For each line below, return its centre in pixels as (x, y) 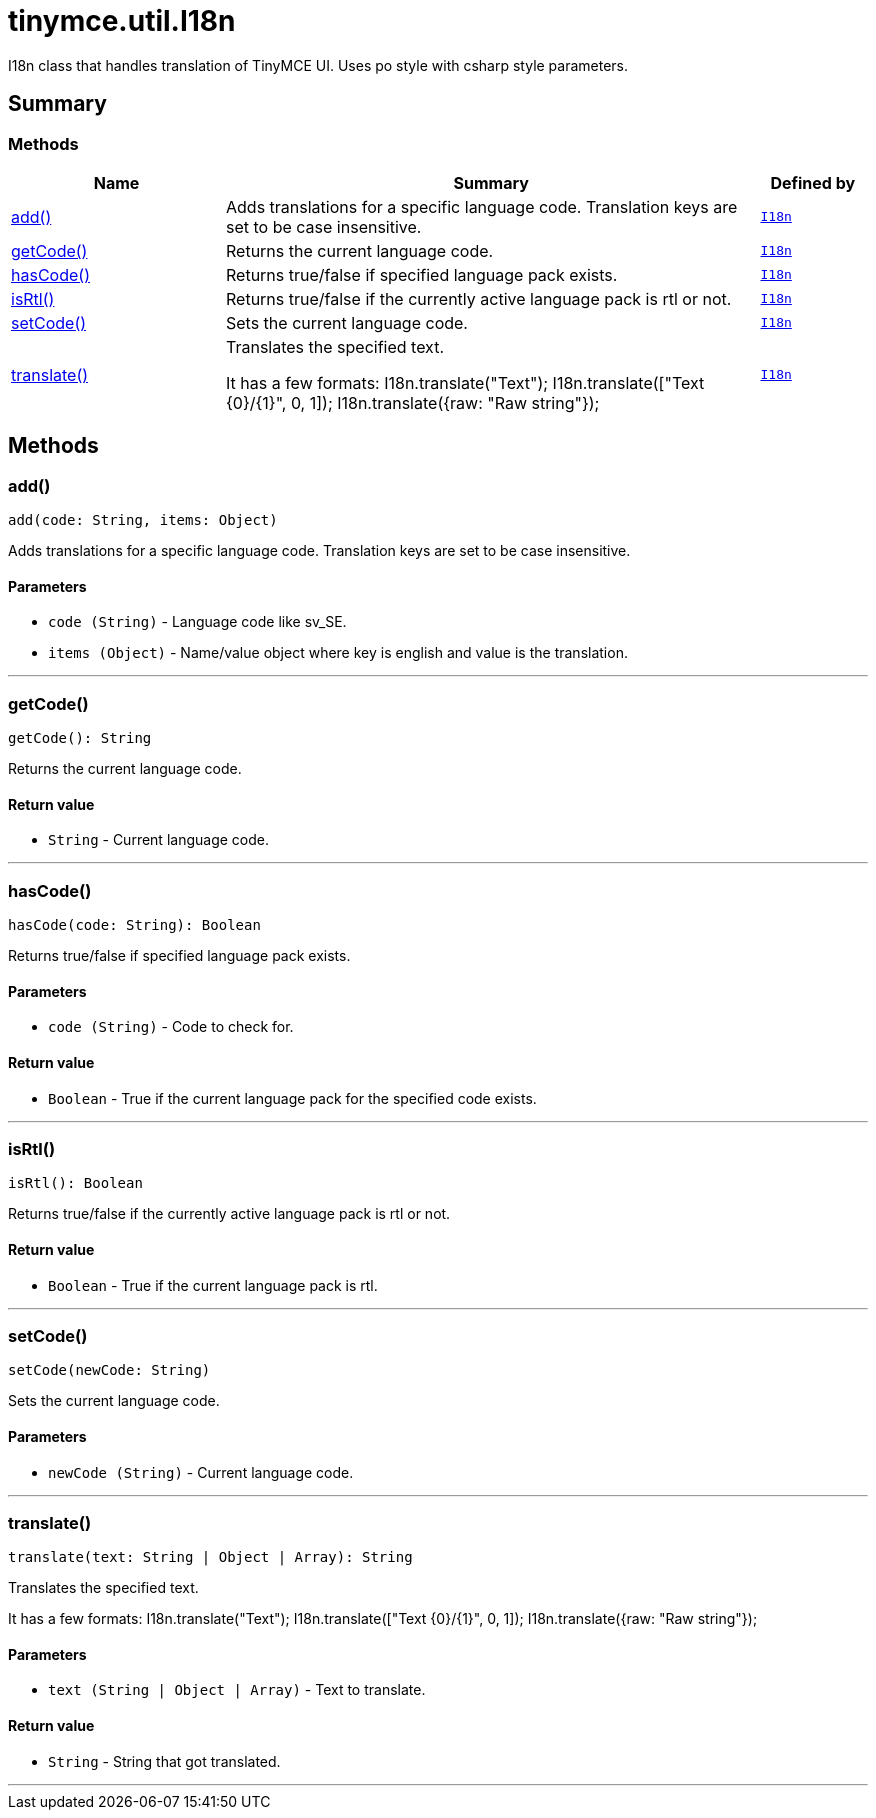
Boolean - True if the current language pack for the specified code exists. (292, 1098)
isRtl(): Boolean (75, 1183)
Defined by (813, 182)
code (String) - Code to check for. (171, 1027)
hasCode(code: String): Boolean (134, 925)
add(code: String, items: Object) (143, 520)
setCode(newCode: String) (109, 1370)
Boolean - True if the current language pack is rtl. (213, 1285)
